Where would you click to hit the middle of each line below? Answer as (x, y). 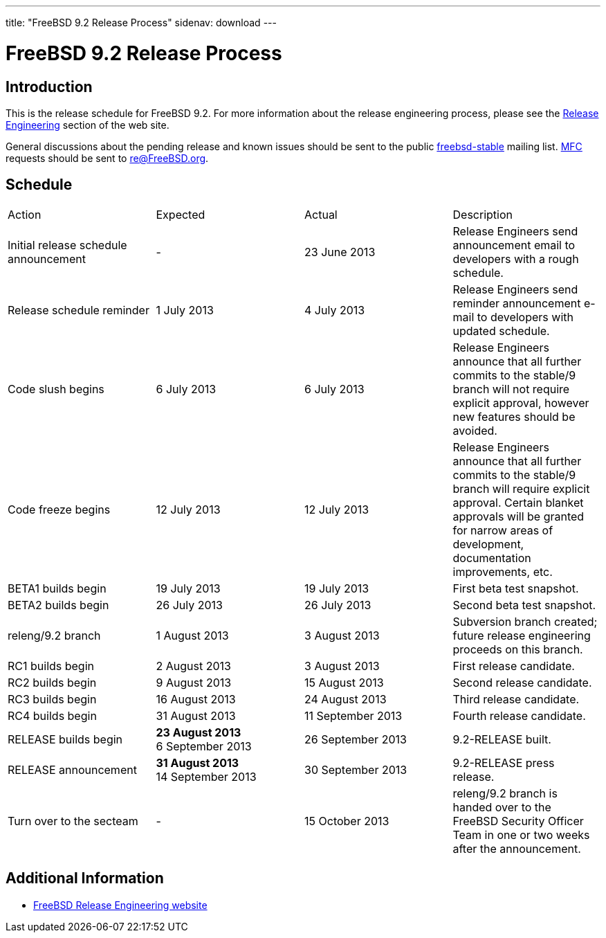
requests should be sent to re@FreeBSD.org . (107, 158)
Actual (321, 214)
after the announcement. (517, 848)
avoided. (475, 430)
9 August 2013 (194, 682)
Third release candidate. (516, 699)
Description (483, 214)
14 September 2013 (206, 776)
